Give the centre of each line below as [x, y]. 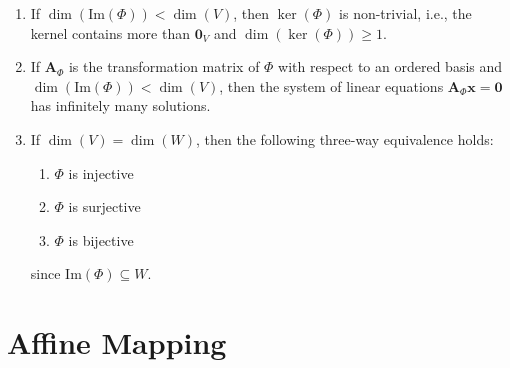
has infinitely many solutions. [120, 105]
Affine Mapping [117, 342]
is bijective [101, 239]
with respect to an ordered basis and [390, 66]
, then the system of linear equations [331, 85]
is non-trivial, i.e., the [405, 13]
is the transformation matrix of [164, 66]
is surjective [104, 206]
